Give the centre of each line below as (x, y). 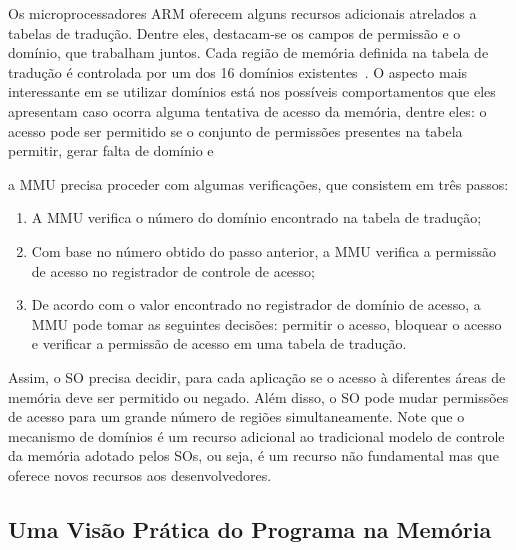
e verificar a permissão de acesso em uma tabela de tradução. (219, 343)
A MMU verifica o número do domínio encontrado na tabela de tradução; (256, 217)
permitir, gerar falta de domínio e (111, 150)
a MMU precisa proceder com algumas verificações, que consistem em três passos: (258, 183)
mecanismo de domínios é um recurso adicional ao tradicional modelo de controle (256, 435)
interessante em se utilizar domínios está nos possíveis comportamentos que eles (252, 91)
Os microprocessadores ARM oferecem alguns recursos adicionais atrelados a (242, 13)
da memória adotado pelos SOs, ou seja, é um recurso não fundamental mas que (253, 455)
